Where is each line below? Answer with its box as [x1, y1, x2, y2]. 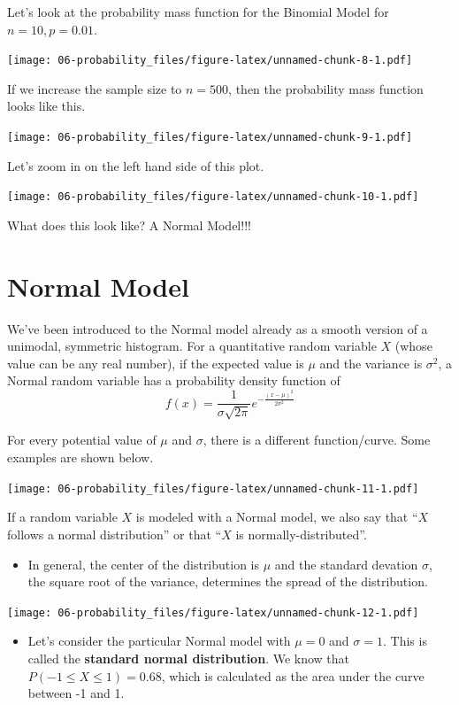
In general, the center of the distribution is [27, 554, 260, 573]
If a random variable [7, 507, 118, 526]
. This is [382, 631, 427, 650]
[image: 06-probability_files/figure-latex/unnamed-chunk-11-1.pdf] [7, 482, 419, 495]
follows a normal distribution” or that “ [7, 524, 222, 543]
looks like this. [7, 97, 86, 115]
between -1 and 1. [27, 684, 125, 702]
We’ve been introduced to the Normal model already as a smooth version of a [7, 319, 428, 337]
